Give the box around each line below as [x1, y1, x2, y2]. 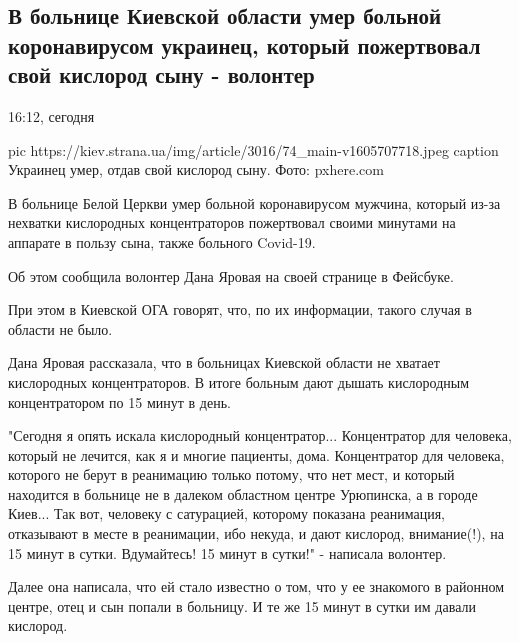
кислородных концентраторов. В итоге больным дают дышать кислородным [8, 371, 470, 392]
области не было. [8, 318, 113, 339]
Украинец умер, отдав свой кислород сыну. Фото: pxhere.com [8, 159, 384, 180]
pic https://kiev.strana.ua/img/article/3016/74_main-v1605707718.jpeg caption [8, 139, 499, 160]
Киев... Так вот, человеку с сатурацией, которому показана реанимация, [8, 503, 446, 524]
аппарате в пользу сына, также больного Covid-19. [8, 231, 316, 252]
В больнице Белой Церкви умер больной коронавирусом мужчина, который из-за [8, 192, 501, 213]
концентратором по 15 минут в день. [8, 391, 231, 412]
